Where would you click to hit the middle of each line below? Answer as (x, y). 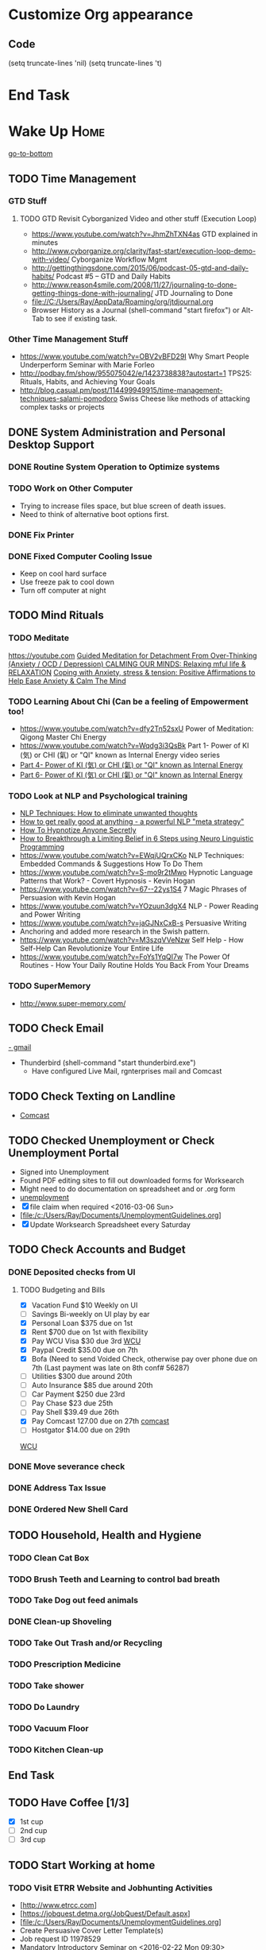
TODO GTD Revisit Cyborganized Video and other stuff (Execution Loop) (138, 218)
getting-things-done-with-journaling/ (92, 293)
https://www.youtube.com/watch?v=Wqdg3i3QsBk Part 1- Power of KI (134, 745)
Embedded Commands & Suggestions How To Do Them (111, 864)
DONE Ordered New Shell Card (68, 1509)
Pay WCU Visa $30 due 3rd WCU (86, 1341)
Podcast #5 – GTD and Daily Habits (113, 276)
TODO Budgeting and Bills (62, 1289)
